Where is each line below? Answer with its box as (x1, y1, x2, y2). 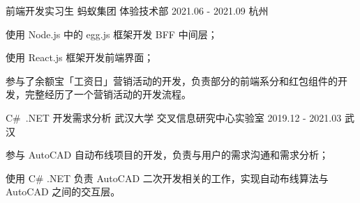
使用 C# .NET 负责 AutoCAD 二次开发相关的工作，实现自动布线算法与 (6, 170, 329, 185)
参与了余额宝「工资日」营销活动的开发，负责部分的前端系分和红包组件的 (6, 73, 338, 88)
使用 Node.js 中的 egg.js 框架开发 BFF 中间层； (6, 26, 218, 41)
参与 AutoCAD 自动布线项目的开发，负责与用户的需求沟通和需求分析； (6, 147, 329, 162)
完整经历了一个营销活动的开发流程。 (24, 87, 191, 101)
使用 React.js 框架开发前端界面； (6, 50, 154, 65)
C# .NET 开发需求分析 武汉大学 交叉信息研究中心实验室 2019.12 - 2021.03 (6, 110, 342, 124)
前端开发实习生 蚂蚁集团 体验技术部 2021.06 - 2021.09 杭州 (6, 3, 269, 17)
